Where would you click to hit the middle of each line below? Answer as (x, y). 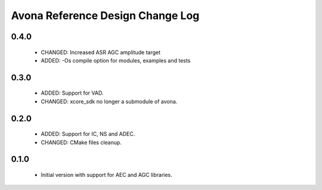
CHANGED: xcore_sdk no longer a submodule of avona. (109, 101)
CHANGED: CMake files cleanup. (81, 142)
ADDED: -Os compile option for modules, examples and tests (116, 60)
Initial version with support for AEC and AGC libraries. (106, 175)
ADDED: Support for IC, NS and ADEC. (88, 134)
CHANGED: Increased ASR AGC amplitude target (101, 52)
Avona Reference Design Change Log (105, 15)
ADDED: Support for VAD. (72, 93)
